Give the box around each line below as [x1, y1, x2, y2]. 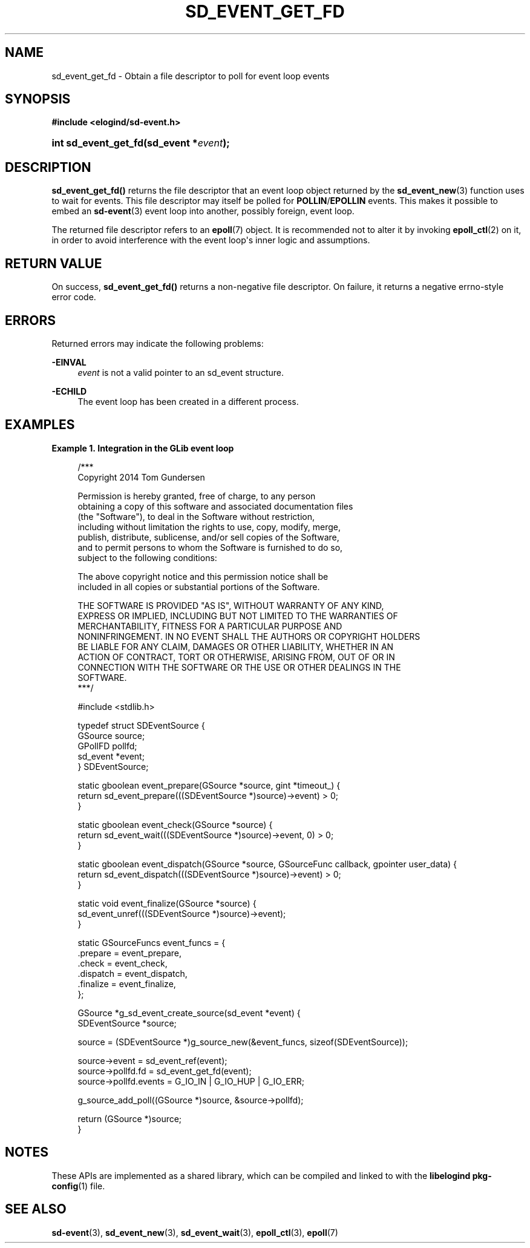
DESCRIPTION [5, 159, 91, 175]
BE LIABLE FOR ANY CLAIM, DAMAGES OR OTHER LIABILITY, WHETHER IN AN [77, 641, 394, 652]
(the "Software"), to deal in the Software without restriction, [77, 511, 315, 522]
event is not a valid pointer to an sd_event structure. [77, 367, 284, 378]
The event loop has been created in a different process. [77, 396, 299, 407]
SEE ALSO [5, 1201, 67, 1217]
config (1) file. [51, 1180, 105, 1191]
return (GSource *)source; [77, 1113, 182, 1124]
